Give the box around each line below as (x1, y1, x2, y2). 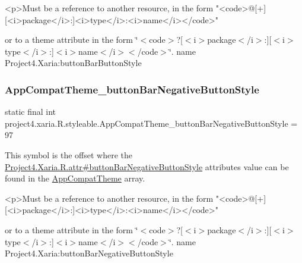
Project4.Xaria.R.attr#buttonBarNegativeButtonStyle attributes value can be (5, 160, 289, 173)
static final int (5, 105, 56, 118)
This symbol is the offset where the (5, 148, 132, 161)
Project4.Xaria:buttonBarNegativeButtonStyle (5, 247, 173, 259)
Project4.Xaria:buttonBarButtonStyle (5, 57, 142, 69)
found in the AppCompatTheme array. (5, 172, 145, 184)
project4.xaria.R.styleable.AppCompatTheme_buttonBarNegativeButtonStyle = (5, 117, 298, 129)
